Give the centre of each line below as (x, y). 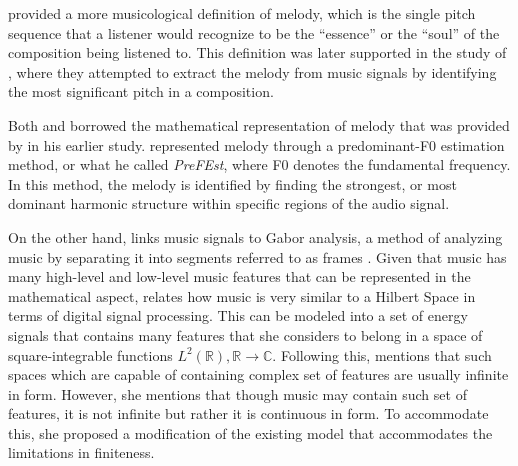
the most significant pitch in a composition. (141, 91)
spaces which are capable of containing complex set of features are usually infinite (258, 374)
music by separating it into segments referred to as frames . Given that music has (257, 256)
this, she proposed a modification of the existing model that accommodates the (250, 432)
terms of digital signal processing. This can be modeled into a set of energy (238, 315)
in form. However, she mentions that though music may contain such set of (237, 393)
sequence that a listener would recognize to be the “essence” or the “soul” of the (254, 32)
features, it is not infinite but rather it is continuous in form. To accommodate (248, 413)
